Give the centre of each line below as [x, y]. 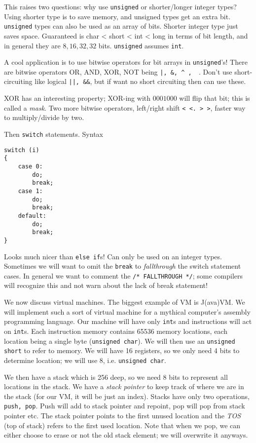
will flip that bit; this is [215, 98]
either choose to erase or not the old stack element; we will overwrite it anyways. [126, 435]
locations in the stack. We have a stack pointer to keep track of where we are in [124, 386]
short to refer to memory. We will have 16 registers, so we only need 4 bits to [122, 350]
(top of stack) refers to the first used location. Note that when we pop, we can [122, 425]
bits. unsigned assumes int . [141, 45]
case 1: [30, 191]
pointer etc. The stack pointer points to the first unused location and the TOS [123, 415]
